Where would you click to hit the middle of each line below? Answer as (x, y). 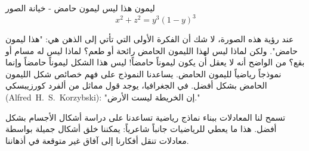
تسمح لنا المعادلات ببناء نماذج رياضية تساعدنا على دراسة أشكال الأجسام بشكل (146, 117)
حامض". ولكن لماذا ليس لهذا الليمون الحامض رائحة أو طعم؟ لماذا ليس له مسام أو (152, 50)
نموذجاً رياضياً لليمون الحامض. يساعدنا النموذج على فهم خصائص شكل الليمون (143, 73)
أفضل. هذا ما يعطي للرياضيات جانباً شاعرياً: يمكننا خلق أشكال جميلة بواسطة (141, 129)
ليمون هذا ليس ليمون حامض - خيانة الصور (80, 8)
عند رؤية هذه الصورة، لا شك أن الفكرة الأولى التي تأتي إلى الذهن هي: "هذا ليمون (150, 39)
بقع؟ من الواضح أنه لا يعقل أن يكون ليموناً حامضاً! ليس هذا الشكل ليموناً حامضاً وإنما (155, 62)
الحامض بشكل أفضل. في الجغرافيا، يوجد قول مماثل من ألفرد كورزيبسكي (136, 85)
